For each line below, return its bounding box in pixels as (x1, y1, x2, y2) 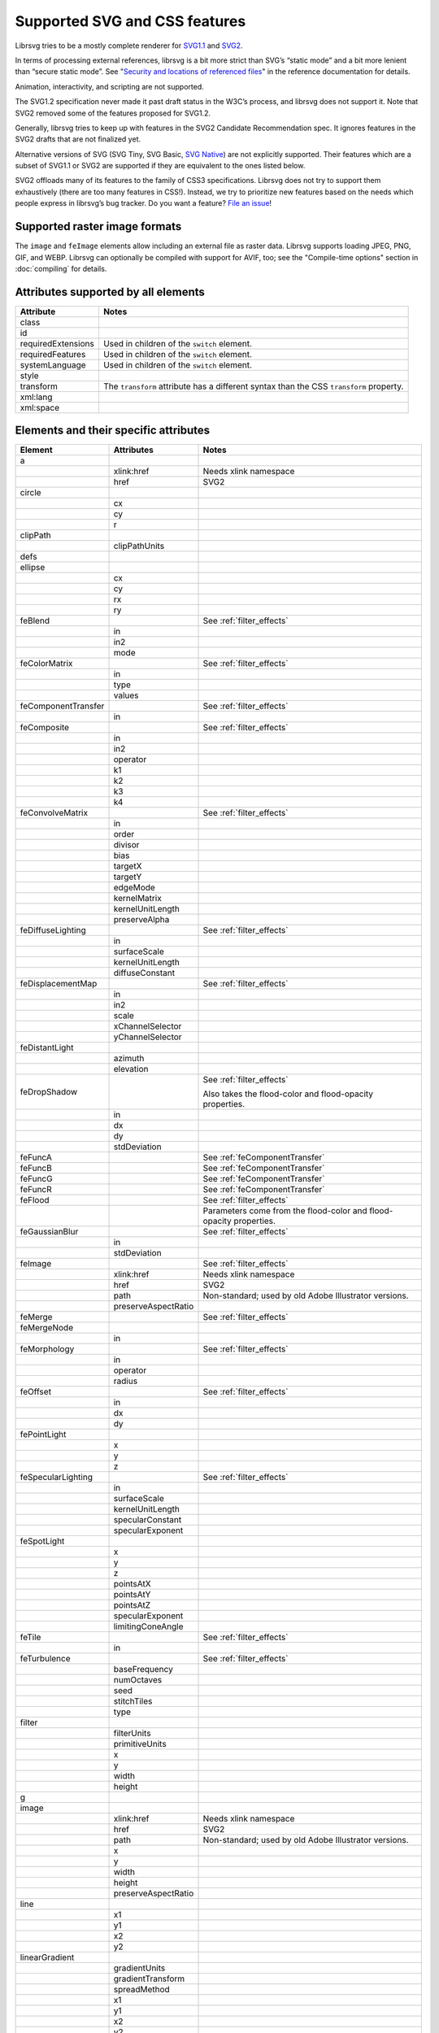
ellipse (20, 562, 46, 573)
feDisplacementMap (20, 978, 98, 990)
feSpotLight (20, 1535, 65, 1547)
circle (20, 487, 41, 498)
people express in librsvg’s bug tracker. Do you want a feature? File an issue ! (15, 198, 272, 208)
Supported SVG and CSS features (15, 12, 246, 30)
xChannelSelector (113, 1021, 182, 1032)
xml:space (20, 402, 60, 413)
